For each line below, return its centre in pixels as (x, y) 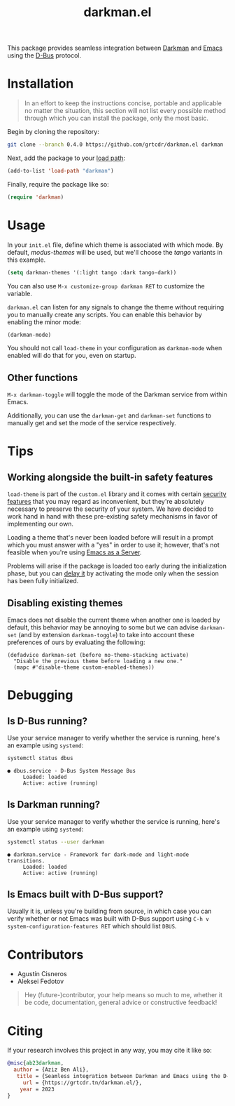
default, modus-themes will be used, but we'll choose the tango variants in (115, 252)
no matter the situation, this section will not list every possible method (125, 111)
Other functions (43, 377)
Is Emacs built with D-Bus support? (86, 894)
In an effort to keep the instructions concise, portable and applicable (123, 103)
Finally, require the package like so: (58, 184)
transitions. (26, 860)
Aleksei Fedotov (41, 981)
